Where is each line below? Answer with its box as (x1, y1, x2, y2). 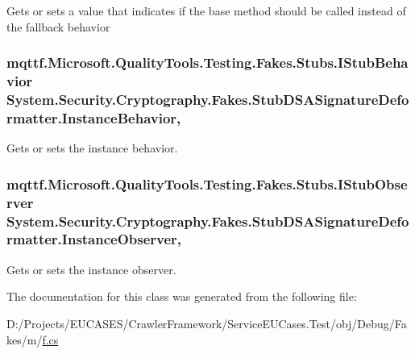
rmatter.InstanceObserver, (6, 229, 182, 249)
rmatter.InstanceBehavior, (6, 107, 181, 127)
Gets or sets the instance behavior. (6, 140, 178, 156)
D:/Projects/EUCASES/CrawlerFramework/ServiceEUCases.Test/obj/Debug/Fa (6, 314, 407, 331)
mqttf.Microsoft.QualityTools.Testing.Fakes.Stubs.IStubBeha (6, 52, 409, 73)
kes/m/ (6, 331, 43, 348)
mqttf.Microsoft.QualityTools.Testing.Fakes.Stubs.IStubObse (6, 173, 408, 194)
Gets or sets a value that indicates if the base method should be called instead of (6, 2, 406, 19)
